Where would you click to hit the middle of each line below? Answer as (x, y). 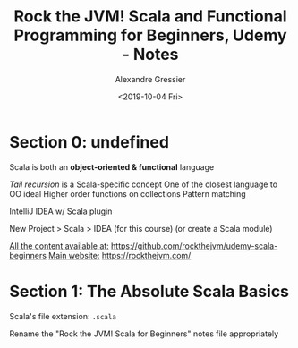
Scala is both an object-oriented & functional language (112, 166)
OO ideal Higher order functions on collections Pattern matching (128, 193)
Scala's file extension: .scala (63, 316)
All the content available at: (59, 246)
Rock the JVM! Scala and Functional (150, 17)
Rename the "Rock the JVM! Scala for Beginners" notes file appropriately (144, 334)
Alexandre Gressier (150, 79)
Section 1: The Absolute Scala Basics (149, 291)
